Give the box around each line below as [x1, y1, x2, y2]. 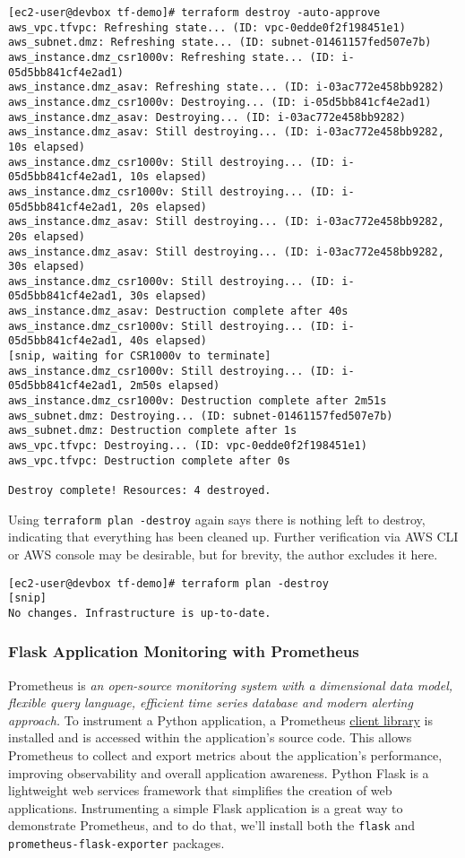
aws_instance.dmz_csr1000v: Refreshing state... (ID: [8, 50, 336, 64]
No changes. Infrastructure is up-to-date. [8, 606, 271, 620]
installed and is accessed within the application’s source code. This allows [8, 728, 412, 747]
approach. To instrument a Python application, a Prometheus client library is [8, 710, 433, 729]
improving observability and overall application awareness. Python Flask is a [8, 763, 429, 782]
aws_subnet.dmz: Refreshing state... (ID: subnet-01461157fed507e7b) [8, 36, 432, 49]
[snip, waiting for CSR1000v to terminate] [8, 350, 271, 363]
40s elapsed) [130, 334, 207, 348]
